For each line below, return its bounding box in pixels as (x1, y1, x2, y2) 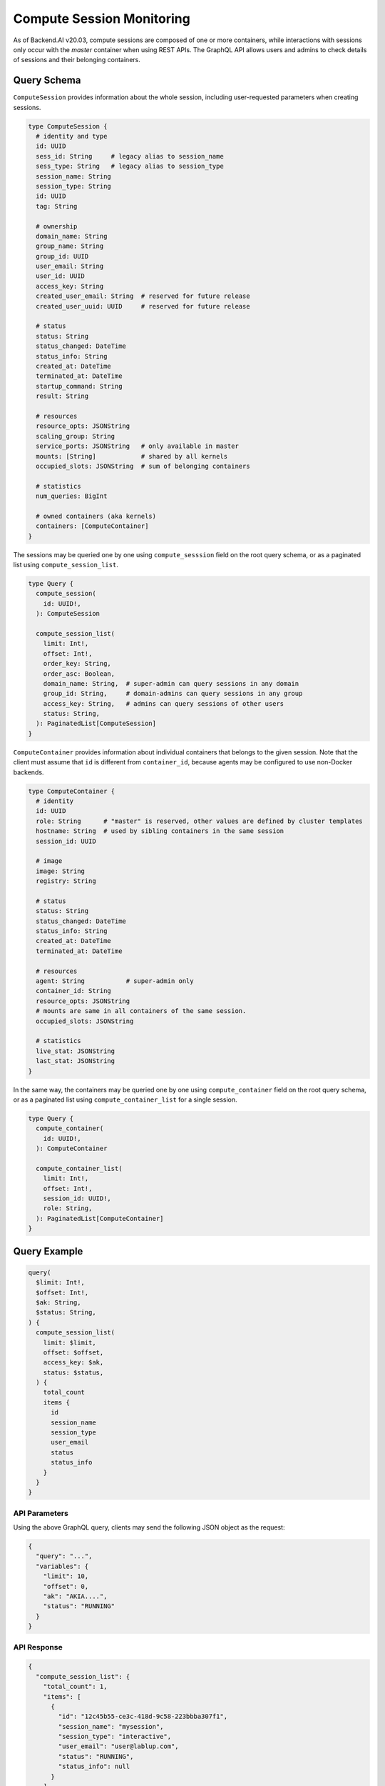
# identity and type (36, 132, 108, 140)
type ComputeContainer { (28, 787, 115, 795)
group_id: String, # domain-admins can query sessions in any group (43, 689, 303, 698)
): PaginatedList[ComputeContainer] (36, 1214, 164, 1222)
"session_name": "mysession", (58, 1722, 164, 1730)
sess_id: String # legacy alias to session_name (36, 152, 224, 160)
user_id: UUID (36, 272, 86, 280)
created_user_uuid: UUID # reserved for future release (36, 302, 250, 310)
